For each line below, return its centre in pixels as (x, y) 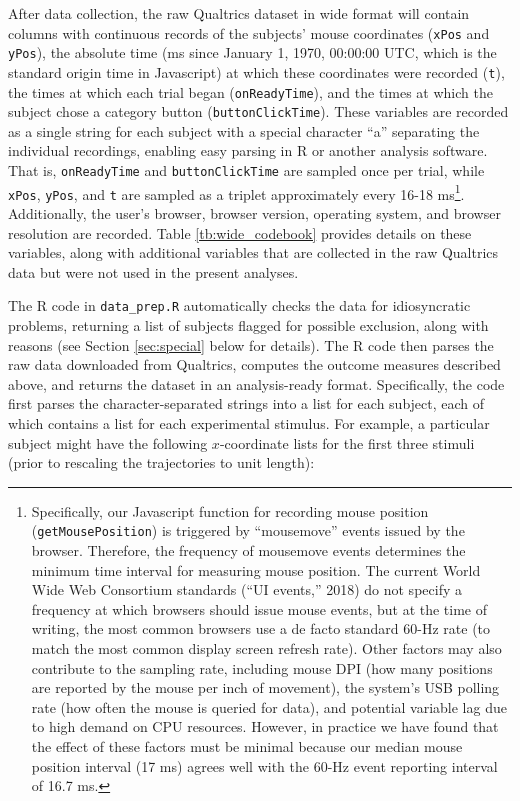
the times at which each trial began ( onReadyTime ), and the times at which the (250, 91)
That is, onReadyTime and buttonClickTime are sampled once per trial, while (246, 170)
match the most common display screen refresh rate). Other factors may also (266, 648)
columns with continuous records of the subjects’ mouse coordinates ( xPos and (249, 32)
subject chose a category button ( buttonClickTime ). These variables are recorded (258, 111)
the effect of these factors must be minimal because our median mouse (247, 746)
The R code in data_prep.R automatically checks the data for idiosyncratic (239, 305)
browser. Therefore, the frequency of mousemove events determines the (248, 550)
